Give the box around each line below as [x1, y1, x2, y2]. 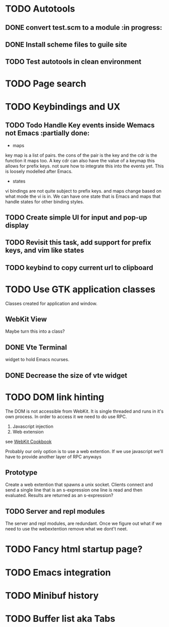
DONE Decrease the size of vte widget [5, 371, 128, 380]
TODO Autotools [5, 3, 75, 15]
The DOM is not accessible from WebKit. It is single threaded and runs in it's [5, 408, 164, 414]
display [5, 221, 29, 230]
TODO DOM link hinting [5, 391, 104, 402]
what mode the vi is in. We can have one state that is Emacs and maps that [5, 193, 160, 199]
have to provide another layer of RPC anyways [5, 454, 102, 460]
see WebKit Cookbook [5, 438, 52, 444]
